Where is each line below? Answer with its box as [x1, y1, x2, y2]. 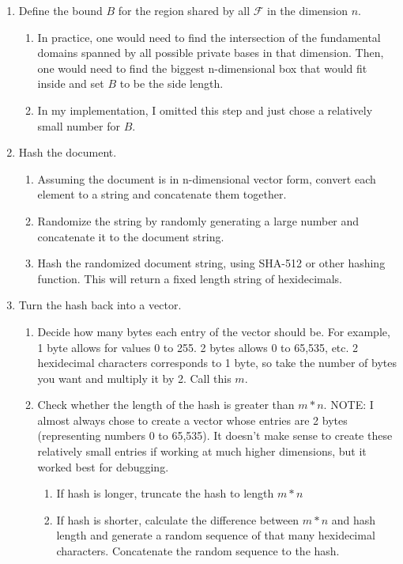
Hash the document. [18, 144, 117, 161]
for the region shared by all [118, 2, 250, 18]
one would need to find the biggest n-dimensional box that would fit [37, 59, 367, 76]
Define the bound [18, 2, 103, 18]
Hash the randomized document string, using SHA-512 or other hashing [37, 255, 386, 271]
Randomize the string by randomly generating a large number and [37, 212, 360, 229]
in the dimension [267, 2, 348, 18]
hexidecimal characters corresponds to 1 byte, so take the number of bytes [37, 354, 397, 371]
